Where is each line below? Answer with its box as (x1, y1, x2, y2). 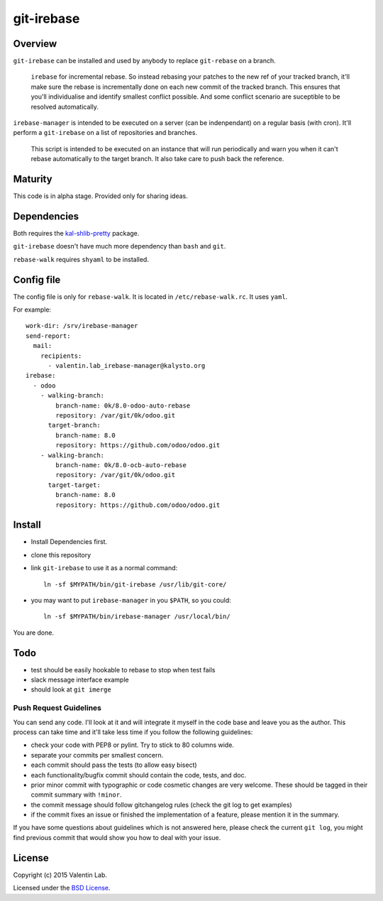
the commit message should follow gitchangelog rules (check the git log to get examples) (30, 800, 292, 809)
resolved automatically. (30, 102, 99, 111)
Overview (13, 38, 57, 50)
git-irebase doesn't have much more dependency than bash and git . (13, 242, 226, 251)
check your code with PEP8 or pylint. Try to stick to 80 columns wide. (30, 741, 234, 749)
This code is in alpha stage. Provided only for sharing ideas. (13, 192, 188, 200)
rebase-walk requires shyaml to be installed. (13, 255, 149, 263)
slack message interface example (30, 675, 129, 684)
